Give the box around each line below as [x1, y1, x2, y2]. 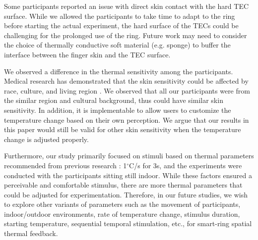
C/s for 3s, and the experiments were [129, 160, 242, 170]
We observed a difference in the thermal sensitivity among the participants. [4, 66, 233, 76]
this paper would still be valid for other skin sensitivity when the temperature [4, 124, 241, 135]
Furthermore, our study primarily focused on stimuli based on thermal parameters [4, 150, 254, 161]
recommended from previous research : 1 [4, 160, 127, 170]
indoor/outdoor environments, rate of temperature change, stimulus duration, [4, 208, 240, 219]
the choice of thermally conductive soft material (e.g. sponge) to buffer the [4, 40, 231, 50]
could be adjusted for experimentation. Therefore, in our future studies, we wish [4, 189, 248, 199]
